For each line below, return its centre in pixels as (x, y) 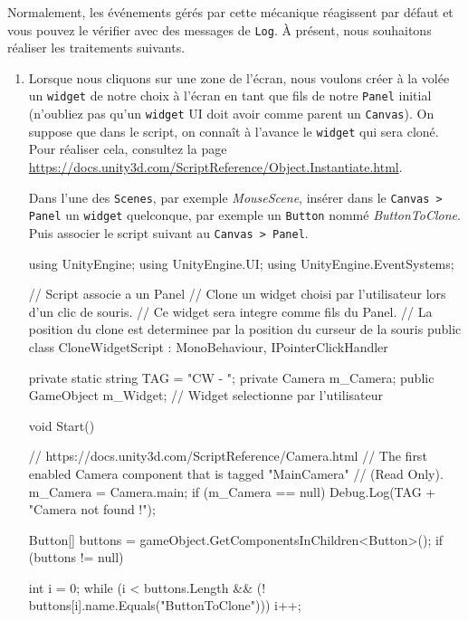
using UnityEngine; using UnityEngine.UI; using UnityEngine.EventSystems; (241, 263)
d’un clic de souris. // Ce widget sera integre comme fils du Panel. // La (230, 311)
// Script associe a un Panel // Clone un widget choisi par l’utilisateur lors (237, 294)
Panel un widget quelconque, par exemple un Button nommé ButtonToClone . (244, 215)
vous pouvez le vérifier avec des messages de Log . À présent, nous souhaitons (220, 29)
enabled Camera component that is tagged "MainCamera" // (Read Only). (236, 473)
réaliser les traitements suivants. (96, 48)
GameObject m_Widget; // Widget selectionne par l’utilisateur (205, 395)
